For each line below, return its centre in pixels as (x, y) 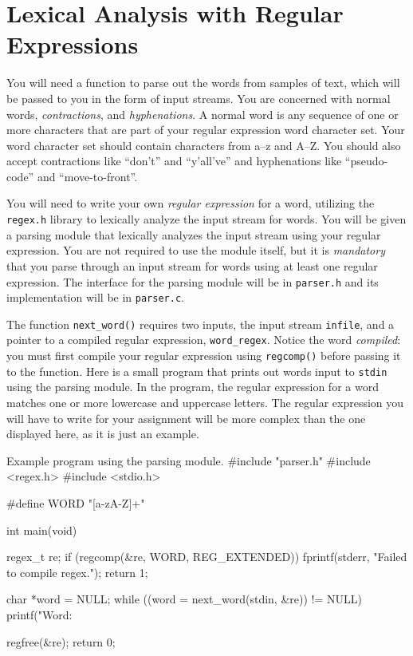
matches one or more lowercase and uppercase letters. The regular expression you (205, 403)
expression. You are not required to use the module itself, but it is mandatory (196, 250)
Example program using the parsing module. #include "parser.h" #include (189, 460)
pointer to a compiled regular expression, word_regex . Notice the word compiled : (204, 340)
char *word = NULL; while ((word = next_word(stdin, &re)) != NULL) (184, 599)
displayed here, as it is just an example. (103, 434)
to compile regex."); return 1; (77, 572)
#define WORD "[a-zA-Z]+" (76, 503)
